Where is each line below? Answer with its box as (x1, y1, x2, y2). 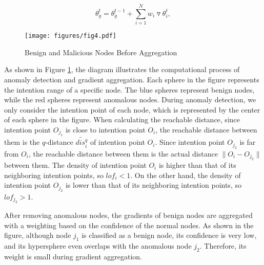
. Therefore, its (199, 240, 247, 251)
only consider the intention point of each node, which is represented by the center (4, 104, 260, 115)
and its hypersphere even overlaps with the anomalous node (4, 240, 192, 251)
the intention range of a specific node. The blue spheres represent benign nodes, (4, 84, 255, 95)
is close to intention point (65, 124, 146, 135)
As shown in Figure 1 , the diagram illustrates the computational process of (4, 64, 240, 75)
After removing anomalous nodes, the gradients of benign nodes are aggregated (4, 210, 253, 220)
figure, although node (4, 230, 71, 240)
